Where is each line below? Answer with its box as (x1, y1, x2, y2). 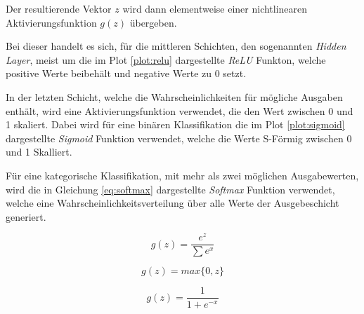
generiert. (6, 209, 46, 224)
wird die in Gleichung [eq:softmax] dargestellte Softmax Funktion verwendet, (6, 182, 335, 196)
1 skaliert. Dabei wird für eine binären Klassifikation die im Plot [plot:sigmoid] (6, 117, 345, 132)
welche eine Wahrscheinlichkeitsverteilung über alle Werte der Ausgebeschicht (6, 196, 339, 210)
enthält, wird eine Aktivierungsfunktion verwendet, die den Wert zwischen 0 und (6, 103, 353, 118)
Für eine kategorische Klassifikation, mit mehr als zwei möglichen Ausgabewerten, (6, 168, 359, 182)
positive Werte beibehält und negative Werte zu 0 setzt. (6, 66, 247, 81)
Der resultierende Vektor (6, 1, 112, 15)
